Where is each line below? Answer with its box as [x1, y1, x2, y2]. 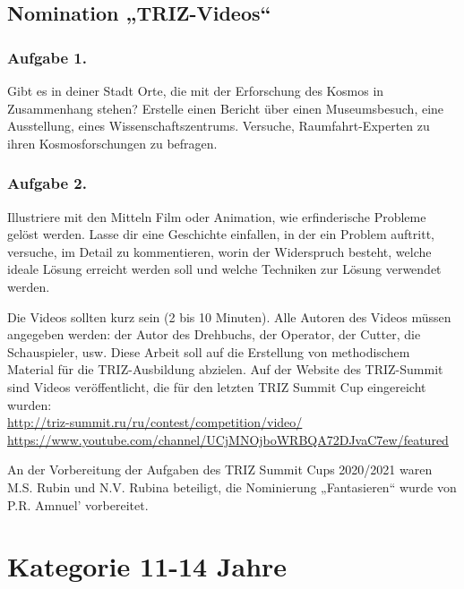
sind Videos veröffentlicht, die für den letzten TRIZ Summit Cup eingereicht [7, 377, 426, 396]
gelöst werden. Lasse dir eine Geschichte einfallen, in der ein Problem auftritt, [7, 225, 434, 243]
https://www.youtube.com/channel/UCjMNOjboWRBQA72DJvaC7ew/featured [7, 430, 449, 448]
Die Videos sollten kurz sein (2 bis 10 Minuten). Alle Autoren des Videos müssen [7, 307, 451, 326]
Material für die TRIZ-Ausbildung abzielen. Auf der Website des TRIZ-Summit [7, 360, 443, 379]
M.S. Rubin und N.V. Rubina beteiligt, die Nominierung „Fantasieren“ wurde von [7, 477, 457, 496]
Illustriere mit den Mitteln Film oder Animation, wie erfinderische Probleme [7, 207, 426, 226]
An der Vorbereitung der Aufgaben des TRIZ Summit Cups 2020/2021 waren [7, 460, 433, 479]
